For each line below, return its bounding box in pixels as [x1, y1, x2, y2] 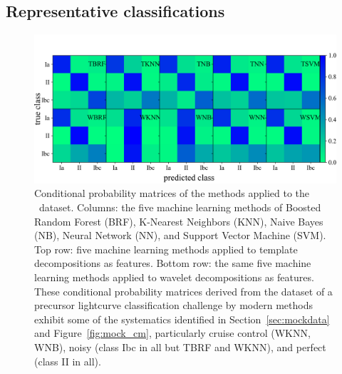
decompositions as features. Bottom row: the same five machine [34, 256, 311, 271]
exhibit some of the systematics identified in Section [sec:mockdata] [34, 311, 330, 326]
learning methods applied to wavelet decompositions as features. [34, 270, 314, 285]
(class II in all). [34, 353, 101, 368]
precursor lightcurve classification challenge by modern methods [34, 298, 313, 313]
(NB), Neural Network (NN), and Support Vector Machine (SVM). [34, 228, 326, 243]
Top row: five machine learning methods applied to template [34, 241, 298, 256]
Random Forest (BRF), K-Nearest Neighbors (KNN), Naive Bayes [34, 213, 323, 228]
